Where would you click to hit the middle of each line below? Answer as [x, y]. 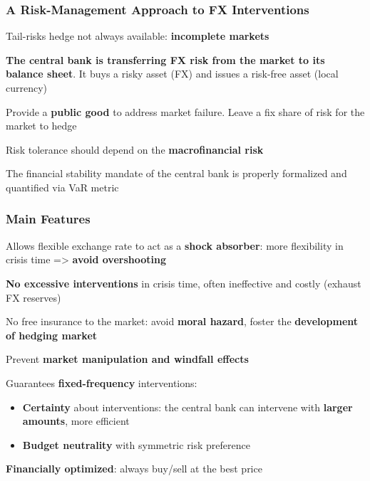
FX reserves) [34, 297]
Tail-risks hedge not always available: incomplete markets [138, 36]
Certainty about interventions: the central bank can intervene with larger [187, 407]
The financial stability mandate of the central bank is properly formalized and [176, 173]
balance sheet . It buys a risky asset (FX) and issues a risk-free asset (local [172, 74]
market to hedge [41, 126]
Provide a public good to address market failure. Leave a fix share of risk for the [185, 111]
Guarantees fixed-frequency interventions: [102, 382]
